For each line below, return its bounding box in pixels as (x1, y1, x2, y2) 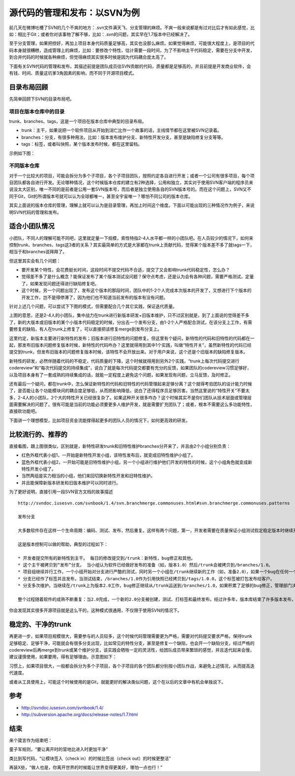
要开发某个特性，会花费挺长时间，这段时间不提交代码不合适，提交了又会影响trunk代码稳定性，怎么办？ (21, 267, 231, 273)
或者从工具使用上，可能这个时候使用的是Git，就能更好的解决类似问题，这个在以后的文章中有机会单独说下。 (9, 679, 226, 685)
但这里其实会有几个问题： (9, 258, 61, 264)
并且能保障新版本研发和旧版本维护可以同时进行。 (21, 479, 120, 485)
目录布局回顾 (9, 83, 48, 91)
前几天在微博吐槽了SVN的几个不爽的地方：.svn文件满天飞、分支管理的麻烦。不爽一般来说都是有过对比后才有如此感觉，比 (9, 25, 255, 30)
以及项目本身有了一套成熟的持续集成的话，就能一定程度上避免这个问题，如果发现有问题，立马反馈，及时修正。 (9, 372, 233, 378)
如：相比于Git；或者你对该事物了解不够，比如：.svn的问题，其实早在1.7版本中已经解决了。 (9, 31, 193, 37)
